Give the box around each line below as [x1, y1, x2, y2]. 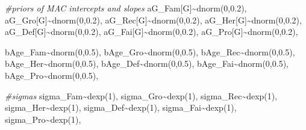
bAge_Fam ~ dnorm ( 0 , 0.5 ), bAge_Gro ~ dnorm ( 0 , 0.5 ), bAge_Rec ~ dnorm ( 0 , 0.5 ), [5, 45, 295, 58]
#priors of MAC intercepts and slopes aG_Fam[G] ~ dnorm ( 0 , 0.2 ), [5, 2, 247, 14]
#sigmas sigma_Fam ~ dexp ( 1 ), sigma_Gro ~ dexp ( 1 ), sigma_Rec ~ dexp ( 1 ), [5, 89, 278, 102]
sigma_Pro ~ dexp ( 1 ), [5, 113, 81, 125]
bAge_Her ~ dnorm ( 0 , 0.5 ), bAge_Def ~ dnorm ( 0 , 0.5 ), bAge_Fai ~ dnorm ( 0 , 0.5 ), [5, 57, 289, 70]
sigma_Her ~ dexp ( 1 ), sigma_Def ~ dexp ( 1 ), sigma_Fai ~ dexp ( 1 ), [5, 101, 237, 114]
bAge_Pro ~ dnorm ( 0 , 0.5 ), [5, 69, 99, 81]
